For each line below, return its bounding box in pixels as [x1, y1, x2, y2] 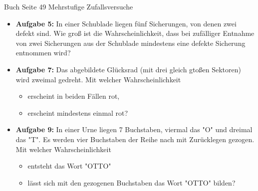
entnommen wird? [15, 47, 71, 58]
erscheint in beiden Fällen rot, [27, 91, 120, 101]
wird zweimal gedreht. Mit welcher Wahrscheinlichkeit [15, 74, 181, 84]
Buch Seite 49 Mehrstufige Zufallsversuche [4, 1, 133, 11]
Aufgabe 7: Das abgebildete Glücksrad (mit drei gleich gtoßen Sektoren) [15, 64, 241, 74]
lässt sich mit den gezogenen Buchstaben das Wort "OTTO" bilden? [27, 177, 236, 188]
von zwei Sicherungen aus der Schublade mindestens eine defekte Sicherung [15, 37, 246, 48]
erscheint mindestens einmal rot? [27, 107, 128, 118]
